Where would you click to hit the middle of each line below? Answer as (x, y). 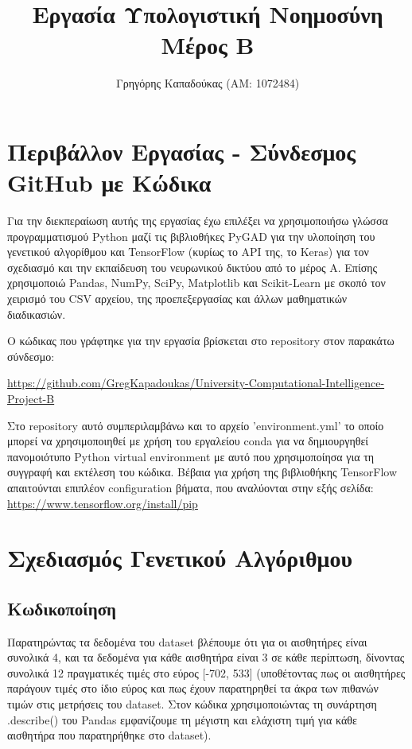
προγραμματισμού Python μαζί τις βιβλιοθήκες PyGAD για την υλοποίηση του (191, 236)
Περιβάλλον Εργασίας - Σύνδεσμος (182, 151)
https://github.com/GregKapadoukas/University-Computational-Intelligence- (196, 383)
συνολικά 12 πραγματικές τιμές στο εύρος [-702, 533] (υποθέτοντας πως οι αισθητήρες (206, 672)
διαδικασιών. (37, 314)
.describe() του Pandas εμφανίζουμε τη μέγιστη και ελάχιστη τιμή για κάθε (182, 719)
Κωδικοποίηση (62, 608)
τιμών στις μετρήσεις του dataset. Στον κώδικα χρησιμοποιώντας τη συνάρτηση (192, 704)
